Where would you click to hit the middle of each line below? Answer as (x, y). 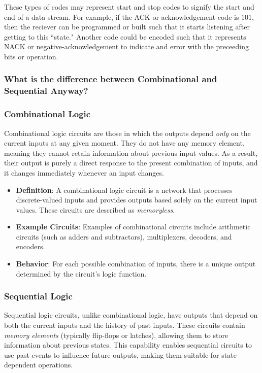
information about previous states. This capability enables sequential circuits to (128, 345)
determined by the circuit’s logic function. (81, 273)
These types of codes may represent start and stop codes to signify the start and (129, 7)
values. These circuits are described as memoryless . (95, 209)
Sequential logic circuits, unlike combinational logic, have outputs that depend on (131, 315)
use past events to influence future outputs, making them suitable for (112, 354)
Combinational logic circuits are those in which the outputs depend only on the (127, 133)
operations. (56, 365)
